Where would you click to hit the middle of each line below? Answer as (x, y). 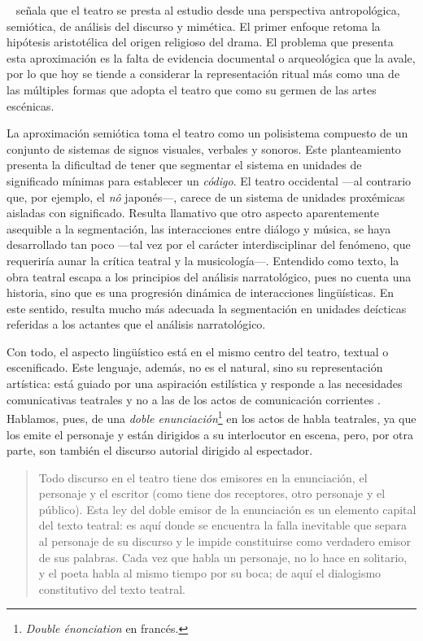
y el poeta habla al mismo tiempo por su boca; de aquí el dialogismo (210, 573)
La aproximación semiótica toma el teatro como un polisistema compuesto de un (207, 133)
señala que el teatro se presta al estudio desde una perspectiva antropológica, (208, 10)
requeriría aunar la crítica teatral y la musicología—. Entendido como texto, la (203, 260)
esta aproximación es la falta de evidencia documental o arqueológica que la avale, (211, 57)
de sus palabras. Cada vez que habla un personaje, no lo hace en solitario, (223, 557)
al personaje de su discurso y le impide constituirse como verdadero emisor (225, 541)
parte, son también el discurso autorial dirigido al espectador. (160, 450)
